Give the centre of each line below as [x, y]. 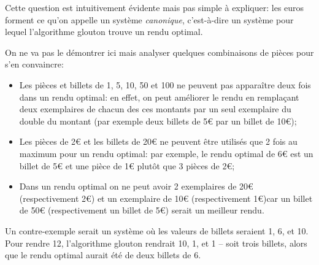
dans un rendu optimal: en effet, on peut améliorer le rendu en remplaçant [159, 97]
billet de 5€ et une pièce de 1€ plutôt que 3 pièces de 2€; [127, 165]
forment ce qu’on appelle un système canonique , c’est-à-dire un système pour [149, 19]
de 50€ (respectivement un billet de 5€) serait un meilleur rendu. [142, 210]
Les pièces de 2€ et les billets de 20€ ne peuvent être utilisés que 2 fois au [158, 141]
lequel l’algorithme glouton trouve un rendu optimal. [104, 32]
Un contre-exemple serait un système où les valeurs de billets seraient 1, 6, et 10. [157, 230]
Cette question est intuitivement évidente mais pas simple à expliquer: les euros [155, 7]
